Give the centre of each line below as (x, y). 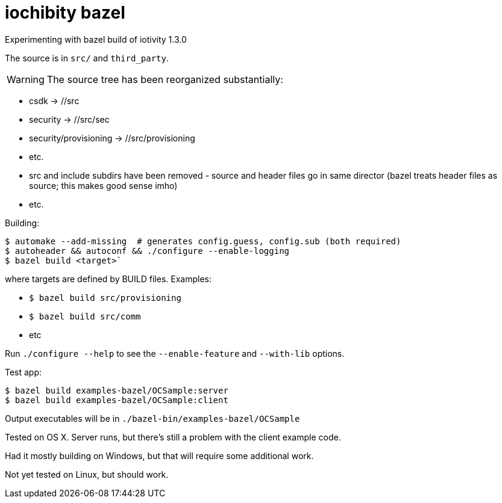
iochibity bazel (65, 13)
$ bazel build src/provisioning (105, 298)
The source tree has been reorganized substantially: (165, 79)
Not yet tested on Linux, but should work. (87, 474)
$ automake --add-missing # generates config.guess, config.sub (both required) (203, 241)
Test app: (24, 372)
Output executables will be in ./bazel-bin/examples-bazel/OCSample (152, 418)
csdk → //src (54, 100)
